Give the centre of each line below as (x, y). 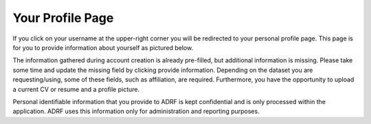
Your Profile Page (63, 18)
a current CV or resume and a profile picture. (76, 89)
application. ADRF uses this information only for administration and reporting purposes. (136, 111)
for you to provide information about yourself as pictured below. (103, 47)
